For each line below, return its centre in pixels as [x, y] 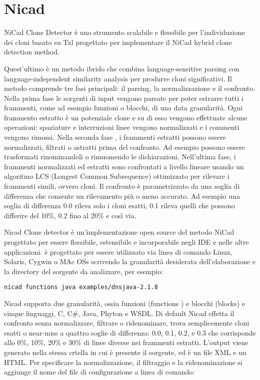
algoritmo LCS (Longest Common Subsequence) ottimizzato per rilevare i [117, 176]
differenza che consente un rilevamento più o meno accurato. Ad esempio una [122, 195]
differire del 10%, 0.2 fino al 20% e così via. [70, 215]
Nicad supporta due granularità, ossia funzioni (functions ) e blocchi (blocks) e [124, 303]
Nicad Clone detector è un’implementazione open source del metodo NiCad [119, 232]
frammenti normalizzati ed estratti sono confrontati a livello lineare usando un [124, 166]
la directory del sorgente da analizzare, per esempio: [84, 271]
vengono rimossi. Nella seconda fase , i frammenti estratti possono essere [115, 137]
